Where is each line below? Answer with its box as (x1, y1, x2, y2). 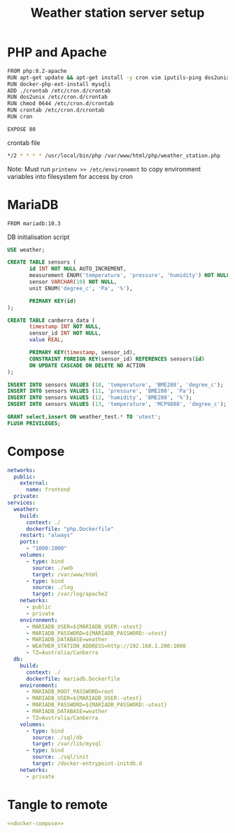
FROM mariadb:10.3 (7, 219, 61, 227)
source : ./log (32, 584, 73, 591)
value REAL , (29, 337, 64, 344)
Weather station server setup (30, 5, 205, 21)
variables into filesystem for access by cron (7, 172, 133, 180)
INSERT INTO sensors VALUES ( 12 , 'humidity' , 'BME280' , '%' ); (7, 394, 192, 401)
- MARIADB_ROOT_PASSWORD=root (25, 689, 114, 696)
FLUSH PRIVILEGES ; (7, 419, 61, 427)
